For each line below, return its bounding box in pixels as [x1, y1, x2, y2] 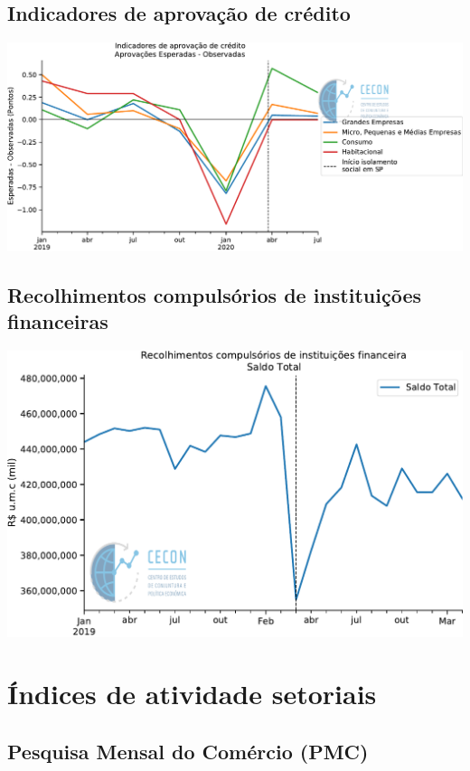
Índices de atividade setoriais [7, 675, 377, 712]
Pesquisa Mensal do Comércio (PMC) [7, 738, 369, 766]
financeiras [7, 307, 108, 335]
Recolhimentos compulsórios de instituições [7, 281, 422, 309]
